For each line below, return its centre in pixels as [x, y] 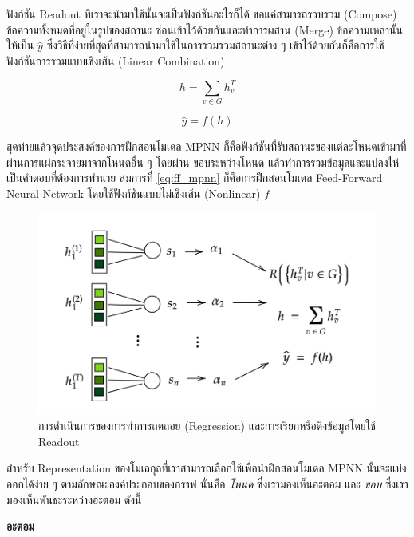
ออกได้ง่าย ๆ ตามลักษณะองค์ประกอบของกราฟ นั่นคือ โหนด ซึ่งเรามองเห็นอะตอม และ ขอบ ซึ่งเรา [207, 483]
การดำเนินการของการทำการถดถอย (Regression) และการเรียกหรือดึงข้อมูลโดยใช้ [207, 426]
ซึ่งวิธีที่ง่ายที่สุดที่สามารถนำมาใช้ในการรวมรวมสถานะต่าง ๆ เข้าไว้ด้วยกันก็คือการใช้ [215, 45]
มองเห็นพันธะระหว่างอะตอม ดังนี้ [74, 499]
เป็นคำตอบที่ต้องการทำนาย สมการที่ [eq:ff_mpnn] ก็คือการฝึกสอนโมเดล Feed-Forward [195, 178]
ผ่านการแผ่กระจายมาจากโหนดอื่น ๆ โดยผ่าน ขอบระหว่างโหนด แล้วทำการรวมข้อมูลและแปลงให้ [203, 162]
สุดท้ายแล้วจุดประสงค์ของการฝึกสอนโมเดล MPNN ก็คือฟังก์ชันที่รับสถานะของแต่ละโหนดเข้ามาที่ [207, 146]
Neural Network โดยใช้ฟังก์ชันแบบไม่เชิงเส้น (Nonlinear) [134, 193]
